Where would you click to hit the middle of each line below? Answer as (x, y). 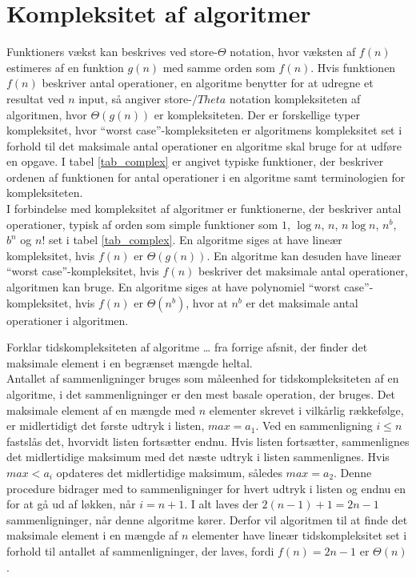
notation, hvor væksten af (293, 52)
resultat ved (36, 98)
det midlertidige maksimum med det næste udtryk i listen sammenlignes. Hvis (198, 457)
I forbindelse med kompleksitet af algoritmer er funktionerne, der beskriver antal (204, 209)
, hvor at (207, 302)
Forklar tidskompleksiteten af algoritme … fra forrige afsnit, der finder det (187, 347)
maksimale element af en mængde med (101, 409)
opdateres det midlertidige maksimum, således (169, 472)
